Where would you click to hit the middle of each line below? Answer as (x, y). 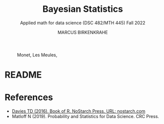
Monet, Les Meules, (37, 55)
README (23, 75)
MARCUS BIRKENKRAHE (83, 32)
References (29, 98)
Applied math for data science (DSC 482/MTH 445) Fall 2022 (83, 23)
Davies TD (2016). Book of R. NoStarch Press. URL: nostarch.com (79, 111)
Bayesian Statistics (83, 9)
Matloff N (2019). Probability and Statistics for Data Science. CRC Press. (85, 117)
